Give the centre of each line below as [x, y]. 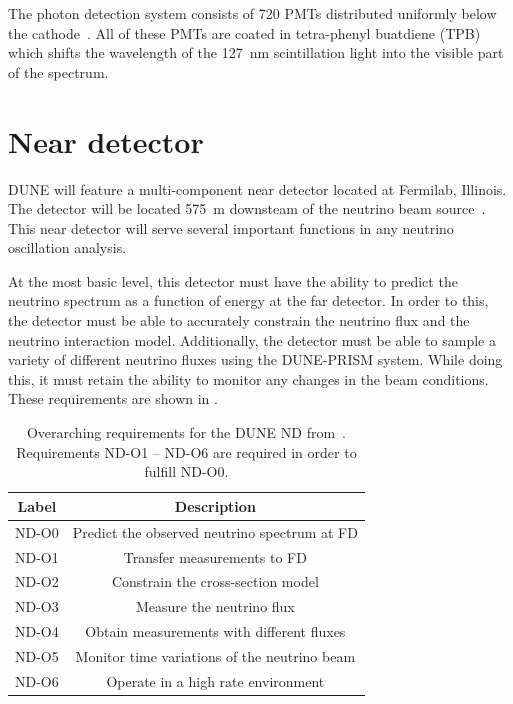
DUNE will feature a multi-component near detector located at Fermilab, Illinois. [257, 188]
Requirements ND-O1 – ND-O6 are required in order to [186, 451]
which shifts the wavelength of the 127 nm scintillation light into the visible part [256, 52]
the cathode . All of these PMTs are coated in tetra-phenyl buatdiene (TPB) [244, 32]
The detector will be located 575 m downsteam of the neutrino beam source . [247, 208]
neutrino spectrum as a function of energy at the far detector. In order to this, [248, 300]
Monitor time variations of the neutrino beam [215, 655]
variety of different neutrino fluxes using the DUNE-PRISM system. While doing [255, 359]
